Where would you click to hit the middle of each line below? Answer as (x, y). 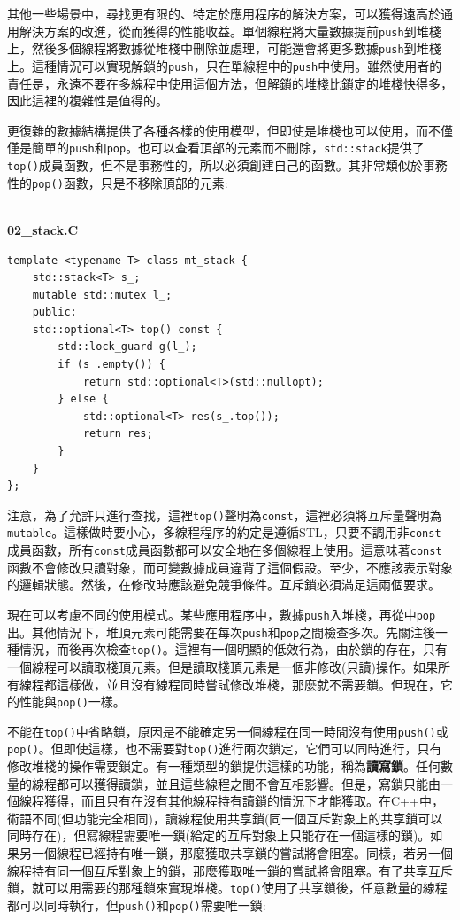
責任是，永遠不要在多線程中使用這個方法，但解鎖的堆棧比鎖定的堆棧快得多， (230, 83)
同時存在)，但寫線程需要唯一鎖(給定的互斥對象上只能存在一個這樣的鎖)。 (219, 835)
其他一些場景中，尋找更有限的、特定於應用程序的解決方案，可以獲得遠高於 (224, 13)
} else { (83, 399)
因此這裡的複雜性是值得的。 (88, 101)
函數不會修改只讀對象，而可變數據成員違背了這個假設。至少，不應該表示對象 (230, 567)
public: (54, 312)
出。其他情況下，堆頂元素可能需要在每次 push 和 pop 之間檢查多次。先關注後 (222, 632)
